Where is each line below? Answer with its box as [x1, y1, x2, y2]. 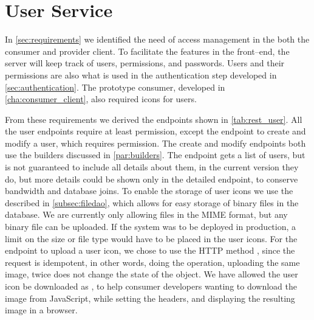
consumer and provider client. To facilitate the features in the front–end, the [5, 44, 290, 57]
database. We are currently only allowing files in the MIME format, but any [5, 208, 288, 221]
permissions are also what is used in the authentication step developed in [5, 68, 277, 81]
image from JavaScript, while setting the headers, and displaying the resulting [5, 291, 295, 304]
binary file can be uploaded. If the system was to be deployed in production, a [5, 220, 296, 233]
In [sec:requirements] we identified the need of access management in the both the [5, 33, 310, 46]
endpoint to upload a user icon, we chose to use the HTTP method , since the [5, 244, 295, 257]
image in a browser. [5, 304, 78, 316]
